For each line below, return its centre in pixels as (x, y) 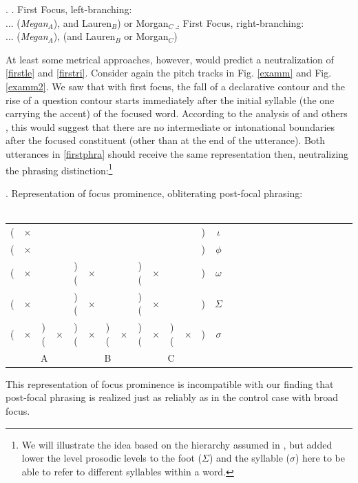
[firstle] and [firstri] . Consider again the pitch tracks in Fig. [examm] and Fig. (169, 73)
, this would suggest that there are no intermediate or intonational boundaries (170, 126)
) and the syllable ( (250, 458)
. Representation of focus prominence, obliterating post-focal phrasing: (154, 193)
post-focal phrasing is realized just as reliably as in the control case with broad (172, 397)
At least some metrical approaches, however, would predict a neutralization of (170, 59)
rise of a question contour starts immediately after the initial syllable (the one (170, 100)
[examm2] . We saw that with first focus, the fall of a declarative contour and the (176, 86)
